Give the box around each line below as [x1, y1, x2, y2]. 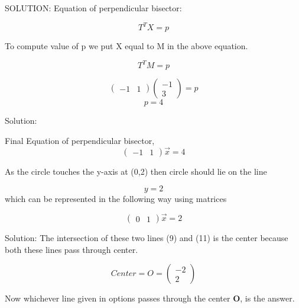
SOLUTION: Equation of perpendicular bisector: [5, 2, 182, 14]
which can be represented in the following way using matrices [5, 192, 227, 205]
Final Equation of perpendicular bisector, [5, 134, 155, 146]
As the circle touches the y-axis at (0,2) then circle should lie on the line [5, 165, 267, 177]
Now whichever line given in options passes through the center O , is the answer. [5, 292, 295, 304]
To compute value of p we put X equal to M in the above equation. [5, 40, 248, 52]
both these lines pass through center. [5, 243, 138, 255]
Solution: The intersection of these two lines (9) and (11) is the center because [5, 232, 288, 243]
